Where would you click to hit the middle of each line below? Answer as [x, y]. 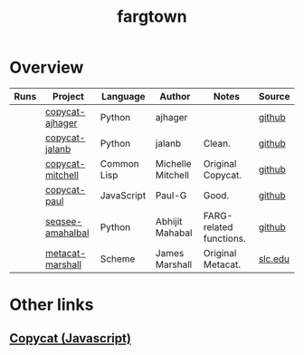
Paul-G [171, 195]
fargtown [152, 17]
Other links [52, 305]
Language [123, 96]
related [218, 226]
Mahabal [174, 233]
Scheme [118, 258]
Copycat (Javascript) [70, 338]
